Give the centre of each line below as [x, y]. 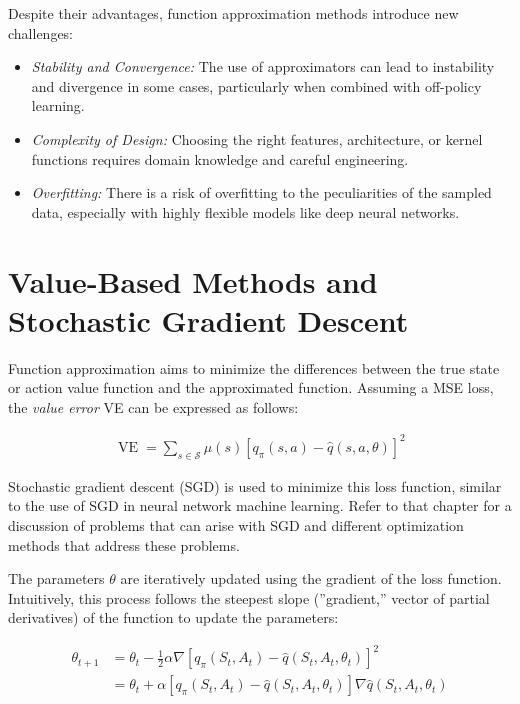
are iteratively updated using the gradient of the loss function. [311, 578]
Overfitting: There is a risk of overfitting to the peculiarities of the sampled [261, 192]
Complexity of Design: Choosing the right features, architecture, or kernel [257, 138]
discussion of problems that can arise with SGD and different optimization [236, 524]
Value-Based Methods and [193, 280]
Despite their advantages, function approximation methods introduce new [233, 13]
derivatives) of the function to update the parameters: [173, 617]
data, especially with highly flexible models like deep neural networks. [245, 211]
